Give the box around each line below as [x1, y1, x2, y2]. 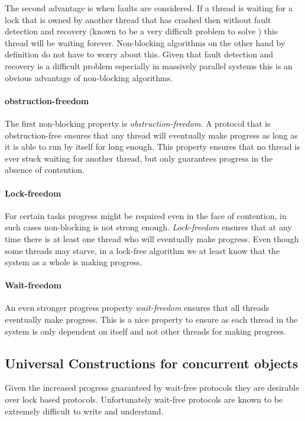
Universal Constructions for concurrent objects [5, 353, 298, 372]
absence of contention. [5, 163, 85, 176]
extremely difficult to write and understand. [5, 404, 164, 417]
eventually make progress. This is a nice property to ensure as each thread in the [5, 313, 298, 326]
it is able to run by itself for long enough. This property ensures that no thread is [5, 140, 300, 153]
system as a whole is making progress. [5, 256, 142, 268]
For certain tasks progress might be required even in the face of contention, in [5, 209, 287, 221]
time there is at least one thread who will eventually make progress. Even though [5, 232, 299, 245]
